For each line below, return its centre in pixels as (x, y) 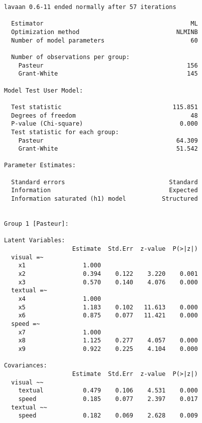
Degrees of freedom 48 (105, 115)
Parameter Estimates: (40, 165)
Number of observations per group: (70, 57)
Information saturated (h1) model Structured (105, 199)
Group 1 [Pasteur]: (36, 224)
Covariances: (26, 366)
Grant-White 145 (108, 74)
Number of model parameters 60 (105, 40)
